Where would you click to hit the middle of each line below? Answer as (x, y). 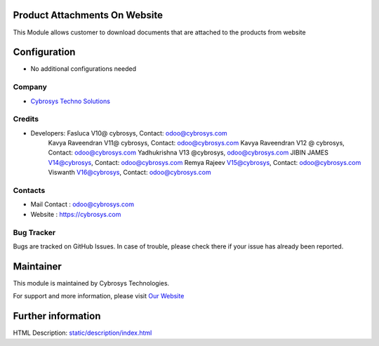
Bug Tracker (34, 232)
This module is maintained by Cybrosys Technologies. (91, 283)
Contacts (29, 191)
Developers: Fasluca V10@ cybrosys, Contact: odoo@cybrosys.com (129, 133)
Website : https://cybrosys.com (76, 214)
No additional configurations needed (84, 69)
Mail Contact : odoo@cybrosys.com (82, 204)
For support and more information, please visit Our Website (99, 296)
